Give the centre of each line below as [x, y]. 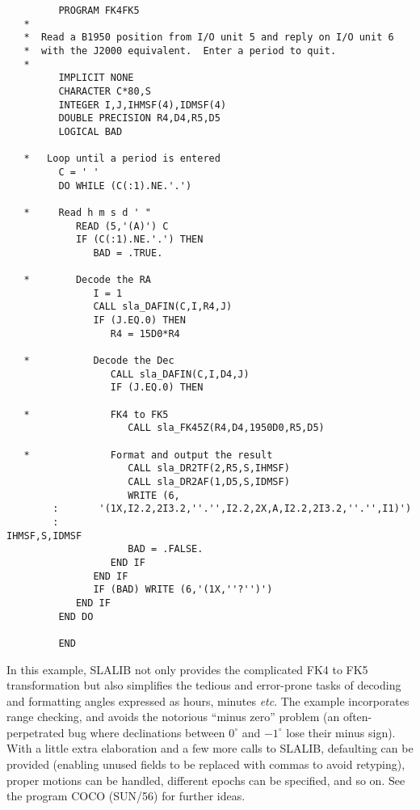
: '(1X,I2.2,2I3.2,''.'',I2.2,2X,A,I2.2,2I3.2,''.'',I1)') [232, 509]
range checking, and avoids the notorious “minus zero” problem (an [173, 717]
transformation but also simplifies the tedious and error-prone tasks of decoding [204, 685]
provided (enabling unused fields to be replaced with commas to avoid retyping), [206, 764]
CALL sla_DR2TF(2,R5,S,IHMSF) [209, 468]
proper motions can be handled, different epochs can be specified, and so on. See [206, 780]
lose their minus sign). [341, 732]
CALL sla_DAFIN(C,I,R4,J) [163, 307]
